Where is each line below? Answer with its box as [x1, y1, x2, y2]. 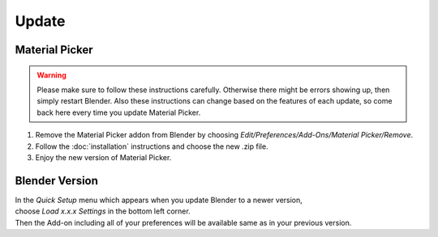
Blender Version [15, 174, 99, 188]
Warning [36, 70, 67, 80]
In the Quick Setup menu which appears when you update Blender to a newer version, [15, 195, 303, 205]
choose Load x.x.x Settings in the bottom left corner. [15, 206, 191, 216]
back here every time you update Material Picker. [36, 108, 201, 117]
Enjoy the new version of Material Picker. [35, 152, 172, 162]
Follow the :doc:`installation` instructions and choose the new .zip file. [35, 142, 268, 151]
